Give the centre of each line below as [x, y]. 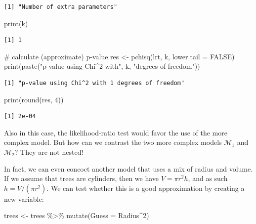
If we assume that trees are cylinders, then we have [82, 178]
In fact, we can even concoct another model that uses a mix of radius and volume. [128, 168]
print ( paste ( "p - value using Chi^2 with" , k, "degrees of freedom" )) [102, 66]
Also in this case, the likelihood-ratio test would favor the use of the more [116, 132]
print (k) [16, 23]
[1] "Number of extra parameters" [61, 7]
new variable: [24, 199]
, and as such [208, 178]
